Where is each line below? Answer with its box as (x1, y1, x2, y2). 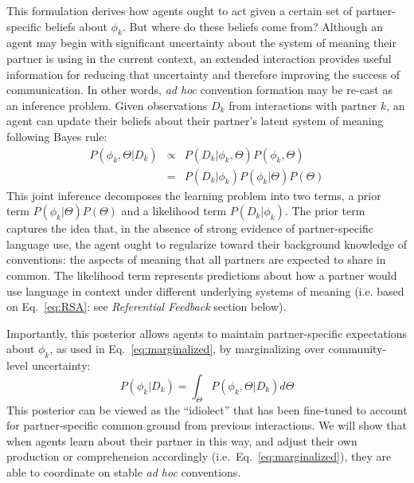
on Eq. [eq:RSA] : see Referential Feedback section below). (6, 298, 287, 315)
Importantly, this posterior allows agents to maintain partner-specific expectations (6, 324, 408, 341)
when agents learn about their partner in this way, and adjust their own (6, 432, 357, 449)
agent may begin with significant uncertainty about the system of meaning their (6, 34, 396, 51)
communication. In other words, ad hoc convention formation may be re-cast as (6, 81, 393, 98)
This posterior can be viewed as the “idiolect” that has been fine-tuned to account (6, 401, 408, 418)
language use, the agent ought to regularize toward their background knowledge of (6, 235, 408, 252)
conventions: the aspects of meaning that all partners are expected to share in (6, 251, 386, 268)
